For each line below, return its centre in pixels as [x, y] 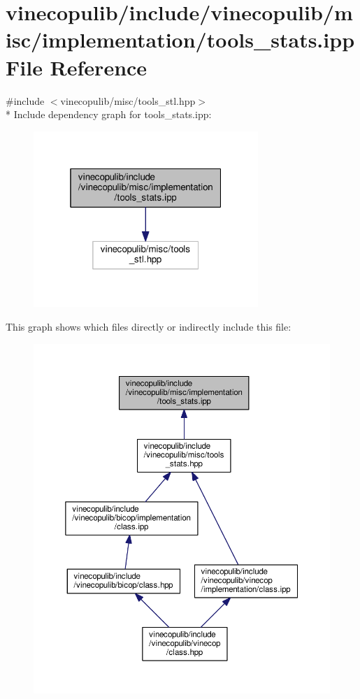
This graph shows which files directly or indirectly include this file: [149, 326]
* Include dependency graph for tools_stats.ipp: [109, 114]
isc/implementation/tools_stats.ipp [180, 39]
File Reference [77, 67]
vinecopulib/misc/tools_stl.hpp [128, 100]
